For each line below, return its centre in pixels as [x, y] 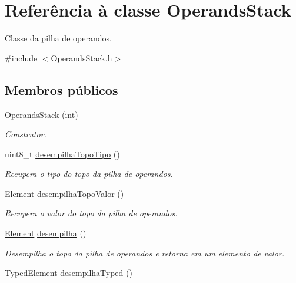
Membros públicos [61, 89]
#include [21, 57]
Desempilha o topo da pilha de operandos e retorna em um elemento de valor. [145, 253]
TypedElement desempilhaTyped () [69, 273]
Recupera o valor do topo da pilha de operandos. [91, 213]
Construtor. [26, 134]
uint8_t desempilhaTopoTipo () [62, 154]
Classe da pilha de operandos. [58, 38]
